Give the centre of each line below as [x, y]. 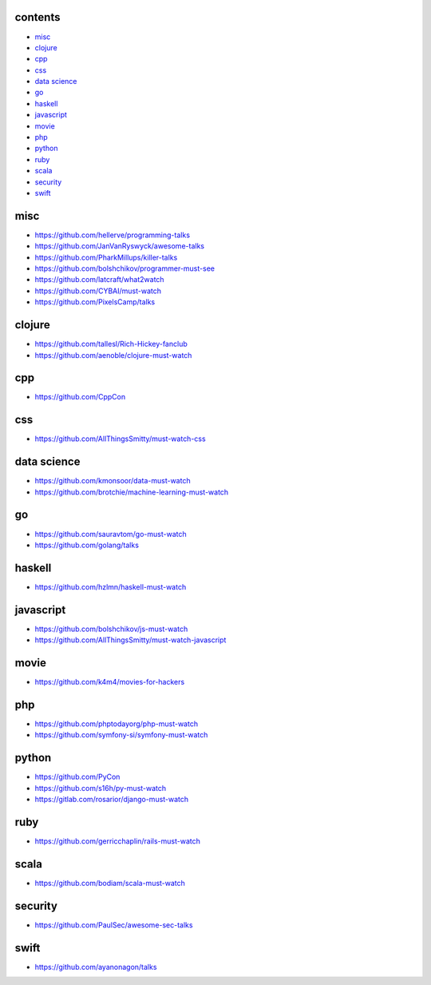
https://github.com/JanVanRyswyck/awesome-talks [120, 246]
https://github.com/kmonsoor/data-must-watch [113, 481]
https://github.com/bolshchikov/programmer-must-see [125, 268]
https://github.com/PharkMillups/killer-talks [106, 257]
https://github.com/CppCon [80, 397]
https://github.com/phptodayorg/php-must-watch [117, 724]
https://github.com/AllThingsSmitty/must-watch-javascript [130, 640]
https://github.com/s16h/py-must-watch [101, 788]
